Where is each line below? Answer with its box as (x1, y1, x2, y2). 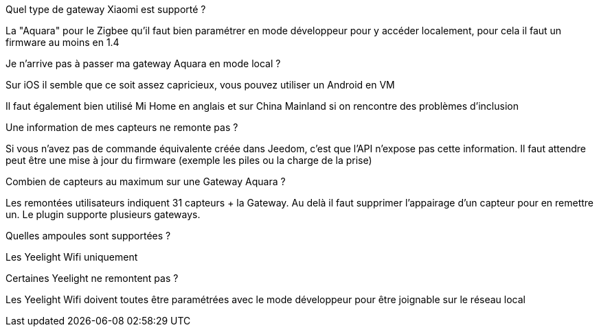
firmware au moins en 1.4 (5, 36, 120, 48)
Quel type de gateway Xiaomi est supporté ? (5, 3, 206, 15)
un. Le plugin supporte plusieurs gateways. (5, 209, 201, 220)
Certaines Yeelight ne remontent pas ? (5, 272, 179, 284)
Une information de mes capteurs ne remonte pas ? (5, 121, 238, 133)
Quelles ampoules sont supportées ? (5, 230, 171, 241)
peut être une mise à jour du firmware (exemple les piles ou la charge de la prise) (5, 154, 372, 166)
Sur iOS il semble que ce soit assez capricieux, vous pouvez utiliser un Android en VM (5, 79, 395, 91)
